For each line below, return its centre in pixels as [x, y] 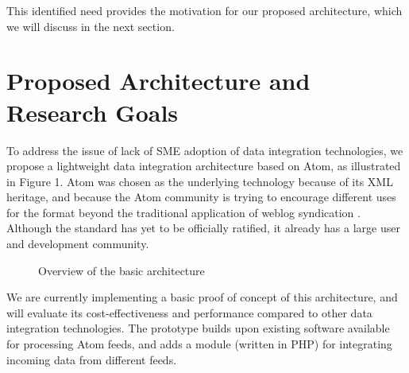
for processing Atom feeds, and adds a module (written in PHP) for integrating [199, 344]
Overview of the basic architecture [122, 270]
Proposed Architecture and [158, 81]
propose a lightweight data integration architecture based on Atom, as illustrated [204, 166]
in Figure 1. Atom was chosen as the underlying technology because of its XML [200, 181]
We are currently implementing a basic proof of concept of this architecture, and [202, 297]
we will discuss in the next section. [91, 26]
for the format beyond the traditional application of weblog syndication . [183, 212]
